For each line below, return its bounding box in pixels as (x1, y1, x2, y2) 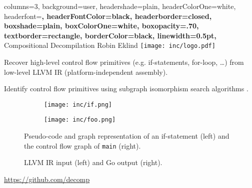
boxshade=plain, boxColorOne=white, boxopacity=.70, (4, 20, 199, 31)
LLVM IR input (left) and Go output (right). (24, 157, 162, 168)
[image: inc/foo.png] (44, 116, 116, 124)
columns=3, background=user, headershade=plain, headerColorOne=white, (4, 1, 236, 11)
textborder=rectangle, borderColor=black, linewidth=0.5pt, (4, 30, 216, 40)
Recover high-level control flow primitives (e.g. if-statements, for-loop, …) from (4, 57, 244, 67)
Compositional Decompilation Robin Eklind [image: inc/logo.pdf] (4, 40, 215, 50)
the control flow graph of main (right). (24, 140, 141, 151)
